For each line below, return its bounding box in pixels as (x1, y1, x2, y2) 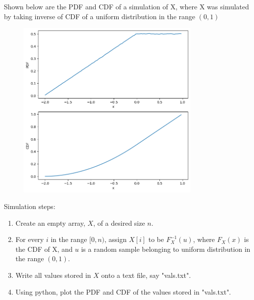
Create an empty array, (15, 217, 85, 228)
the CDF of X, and (15, 243, 73, 254)
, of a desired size (93, 217, 145, 228)
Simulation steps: (4, 201, 55, 211)
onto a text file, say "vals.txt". (101, 270, 191, 280)
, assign (104, 234, 127, 244)
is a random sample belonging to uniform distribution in (81, 243, 251, 254)
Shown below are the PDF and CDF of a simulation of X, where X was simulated (4, 1, 249, 11)
